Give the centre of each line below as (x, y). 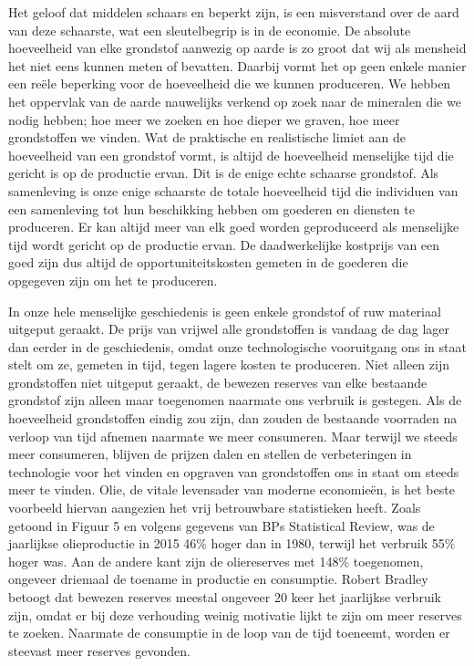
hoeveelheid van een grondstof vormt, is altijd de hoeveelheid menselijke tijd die (231, 155)
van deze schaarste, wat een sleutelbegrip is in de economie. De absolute (210, 30)
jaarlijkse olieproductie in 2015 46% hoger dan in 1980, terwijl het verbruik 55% (232, 543)
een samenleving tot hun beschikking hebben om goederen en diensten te (211, 208)
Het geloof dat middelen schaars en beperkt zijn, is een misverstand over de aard (234, 12)
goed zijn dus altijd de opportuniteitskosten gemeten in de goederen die (208, 262)
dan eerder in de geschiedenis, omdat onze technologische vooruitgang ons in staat (237, 346)
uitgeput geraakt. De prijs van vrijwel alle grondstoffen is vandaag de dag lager (229, 329)
